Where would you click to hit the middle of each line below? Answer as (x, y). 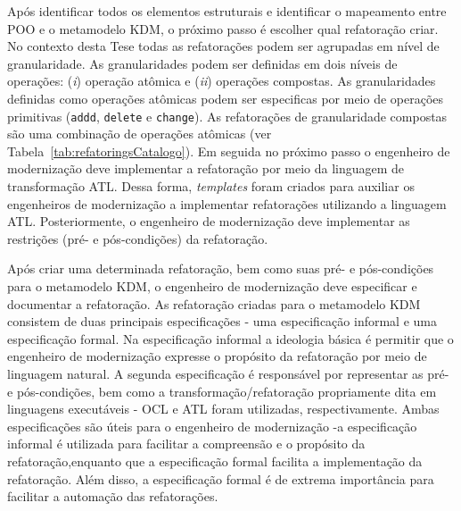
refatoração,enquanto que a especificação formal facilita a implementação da (215, 461)
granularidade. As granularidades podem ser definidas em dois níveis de (202, 63)
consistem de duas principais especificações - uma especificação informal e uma (222, 321)
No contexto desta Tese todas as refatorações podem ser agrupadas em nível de (223, 46)
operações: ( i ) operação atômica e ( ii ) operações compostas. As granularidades (222, 81)
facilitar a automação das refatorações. (113, 496)
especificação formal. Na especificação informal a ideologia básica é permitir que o (230, 338)
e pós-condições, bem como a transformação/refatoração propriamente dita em (222, 391)
